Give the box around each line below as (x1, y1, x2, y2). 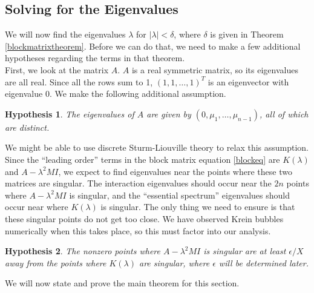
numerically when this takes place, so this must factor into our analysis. (5, 224, 271, 237)
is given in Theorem (210, 28, 284, 41)
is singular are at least (203, 245, 286, 257)
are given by (146, 107, 191, 120)
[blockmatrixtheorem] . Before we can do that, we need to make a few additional (5, 39, 301, 52)
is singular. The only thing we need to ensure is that (100, 200, 295, 213)
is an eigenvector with (208, 75, 289, 88)
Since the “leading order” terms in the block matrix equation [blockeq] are (5, 153, 280, 165)
